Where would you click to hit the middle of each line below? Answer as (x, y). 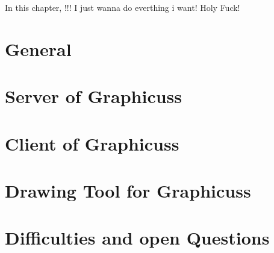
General (38, 48)
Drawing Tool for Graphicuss (128, 190)
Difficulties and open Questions (137, 238)
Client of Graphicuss (92, 143)
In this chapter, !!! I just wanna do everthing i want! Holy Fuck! (123, 7)
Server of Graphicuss (94, 96)
